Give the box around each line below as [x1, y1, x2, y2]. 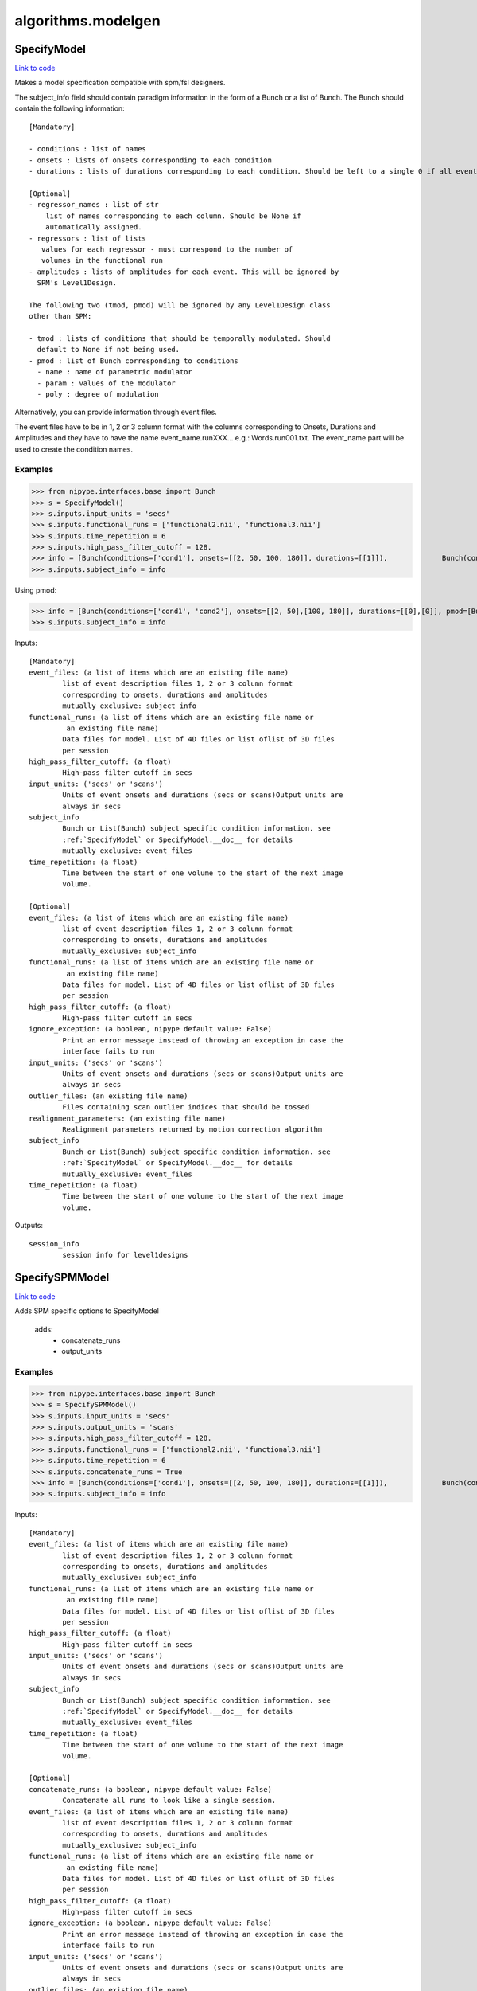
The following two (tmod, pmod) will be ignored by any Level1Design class [29, 300, 331, 310]
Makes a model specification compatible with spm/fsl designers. [14, 78, 226, 88]
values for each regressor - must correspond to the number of [41, 244, 293, 254]
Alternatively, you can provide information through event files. [14, 407, 218, 417]
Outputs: [14, 1221, 44, 1230]
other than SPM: [29, 311, 92, 321]
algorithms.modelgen [14, 12, 161, 29]
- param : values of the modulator [37, 378, 176, 388]
